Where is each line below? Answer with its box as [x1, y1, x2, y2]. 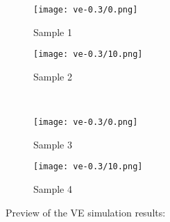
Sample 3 [33, 137, 72, 151]
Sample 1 [33, 24, 72, 39]
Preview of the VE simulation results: [6, 205, 166, 219]
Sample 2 [33, 69, 72, 83]
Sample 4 [33, 182, 72, 196]
